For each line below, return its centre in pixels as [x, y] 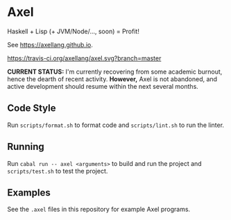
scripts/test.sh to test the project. [58, 171]
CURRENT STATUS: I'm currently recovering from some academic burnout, [115, 71]
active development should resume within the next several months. [103, 86]
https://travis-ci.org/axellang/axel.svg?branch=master [84, 58]
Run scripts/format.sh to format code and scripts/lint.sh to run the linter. [115, 125]
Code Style [32, 108]
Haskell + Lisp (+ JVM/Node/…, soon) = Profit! [74, 31]
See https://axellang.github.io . [50, 44]
